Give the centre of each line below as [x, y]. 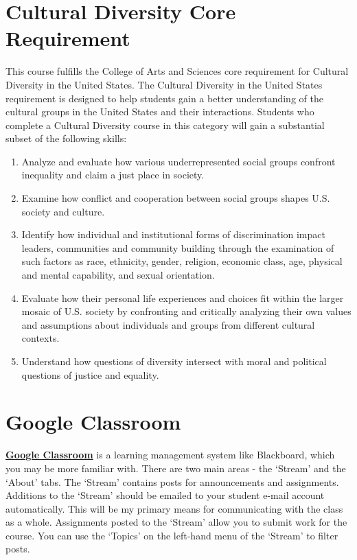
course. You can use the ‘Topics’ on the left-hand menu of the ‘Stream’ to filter [172, 535]
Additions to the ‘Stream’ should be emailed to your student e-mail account [165, 495]
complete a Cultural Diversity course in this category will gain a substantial [165, 125]
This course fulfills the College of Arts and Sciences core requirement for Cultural [177, 71]
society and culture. [63, 211]
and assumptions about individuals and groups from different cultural [168, 324]
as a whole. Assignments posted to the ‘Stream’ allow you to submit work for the [176, 522]
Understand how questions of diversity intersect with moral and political [174, 361]
